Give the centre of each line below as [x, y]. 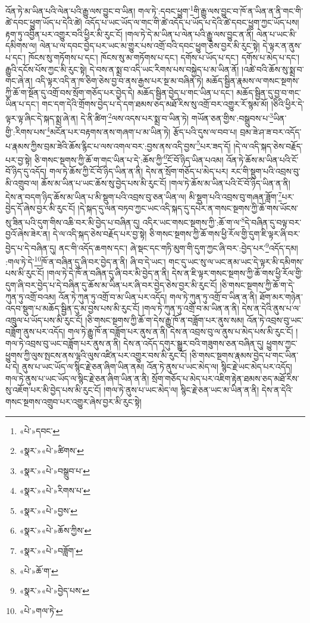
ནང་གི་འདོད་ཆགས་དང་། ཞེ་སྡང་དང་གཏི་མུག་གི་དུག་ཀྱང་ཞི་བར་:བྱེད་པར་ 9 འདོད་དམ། [178, 247]
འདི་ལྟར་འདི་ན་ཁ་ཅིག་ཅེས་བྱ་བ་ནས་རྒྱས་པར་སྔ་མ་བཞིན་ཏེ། [119, 81]
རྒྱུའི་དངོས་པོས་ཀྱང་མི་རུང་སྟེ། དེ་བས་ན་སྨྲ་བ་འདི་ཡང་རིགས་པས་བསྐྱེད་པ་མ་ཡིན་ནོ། [122, 69]
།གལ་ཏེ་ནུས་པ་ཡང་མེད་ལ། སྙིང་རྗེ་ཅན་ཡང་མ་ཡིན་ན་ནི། [181, 390]
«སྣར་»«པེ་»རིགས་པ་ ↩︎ [55, 490]
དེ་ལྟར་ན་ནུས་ [282, 46]
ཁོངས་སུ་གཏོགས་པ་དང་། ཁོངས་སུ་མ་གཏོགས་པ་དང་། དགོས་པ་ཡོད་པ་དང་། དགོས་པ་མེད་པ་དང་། [164, 57]
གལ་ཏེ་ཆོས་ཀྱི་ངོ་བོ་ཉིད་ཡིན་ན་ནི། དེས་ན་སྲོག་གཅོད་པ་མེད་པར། [139, 171]
